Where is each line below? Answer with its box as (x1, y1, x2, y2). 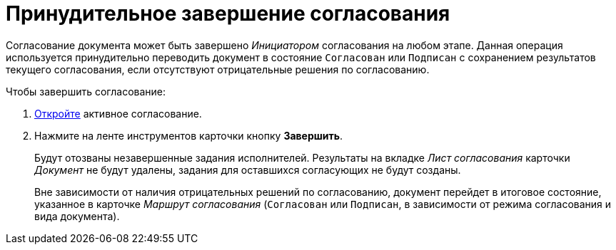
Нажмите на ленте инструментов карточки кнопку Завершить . (34, 129, 343, 142)
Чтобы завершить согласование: (6, 85, 166, 98)
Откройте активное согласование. (34, 107, 202, 120)
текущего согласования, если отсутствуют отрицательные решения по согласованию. (6, 63, 430, 75)
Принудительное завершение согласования (6, 1, 450, 26)
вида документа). (34, 209, 120, 222)
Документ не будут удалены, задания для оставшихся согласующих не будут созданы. (34, 163, 461, 176)
